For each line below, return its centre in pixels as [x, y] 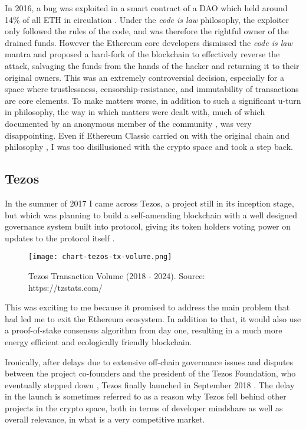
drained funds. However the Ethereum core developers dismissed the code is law [149, 42]
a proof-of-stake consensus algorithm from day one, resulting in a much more [144, 330]
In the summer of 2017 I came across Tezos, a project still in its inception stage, [149, 203]
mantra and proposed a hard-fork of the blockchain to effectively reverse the [142, 54]
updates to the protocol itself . [60, 238]
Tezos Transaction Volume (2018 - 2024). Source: [117, 275]
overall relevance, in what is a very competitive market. [105, 419]
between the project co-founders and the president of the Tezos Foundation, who [150, 373]
